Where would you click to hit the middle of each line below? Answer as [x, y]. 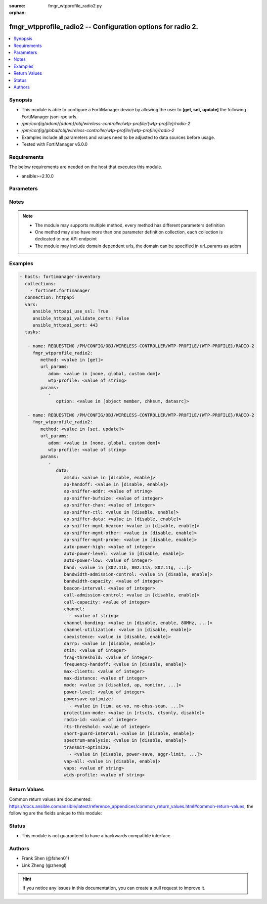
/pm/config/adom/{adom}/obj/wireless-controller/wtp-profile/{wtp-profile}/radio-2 [106, 123]
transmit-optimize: [87, 747]
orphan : [18, 13]
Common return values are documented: [50, 799]
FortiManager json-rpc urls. [49, 117]
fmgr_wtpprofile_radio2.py [75, 6]
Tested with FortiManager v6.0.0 [55, 144]
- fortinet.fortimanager [60, 291]
